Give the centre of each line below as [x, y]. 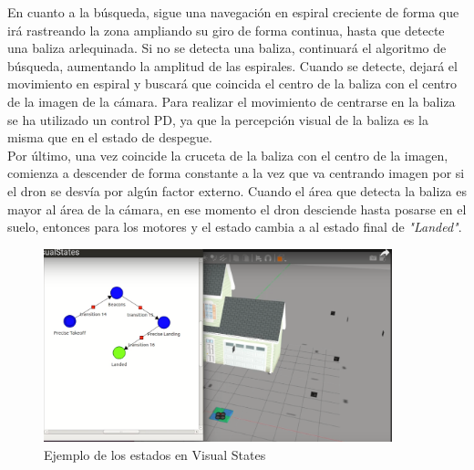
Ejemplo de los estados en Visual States [155, 454]
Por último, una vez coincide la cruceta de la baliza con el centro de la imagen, [228, 155]
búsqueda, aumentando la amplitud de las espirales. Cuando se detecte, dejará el [232, 65]
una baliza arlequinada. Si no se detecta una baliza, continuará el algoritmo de [227, 48]
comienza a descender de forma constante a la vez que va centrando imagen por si [236, 173]
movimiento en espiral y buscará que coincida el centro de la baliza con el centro [232, 84]
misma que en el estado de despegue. [110, 137]
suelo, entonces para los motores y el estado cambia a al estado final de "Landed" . [235, 227]
